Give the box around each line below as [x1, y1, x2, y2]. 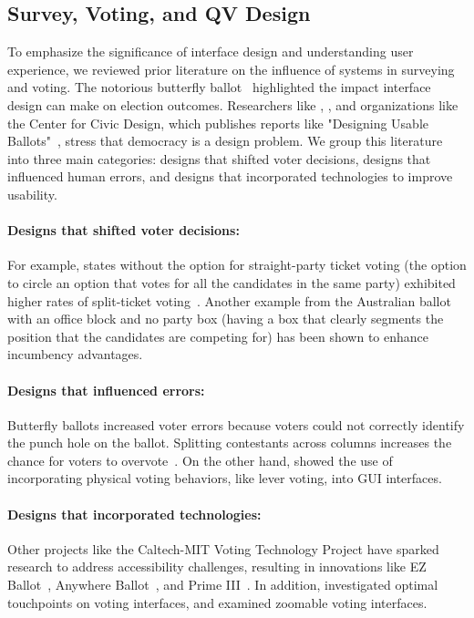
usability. [7, 184, 57, 203]
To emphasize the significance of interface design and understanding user [7, 42, 414, 61]
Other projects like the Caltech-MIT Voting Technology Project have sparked [7, 539, 439, 558]
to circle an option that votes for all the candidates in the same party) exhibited [7, 273, 456, 292]
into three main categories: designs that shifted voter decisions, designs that [7, 149, 431, 168]
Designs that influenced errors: [7, 380, 205, 399]
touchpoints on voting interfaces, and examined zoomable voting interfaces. [7, 592, 428, 612]
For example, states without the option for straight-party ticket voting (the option [7, 255, 467, 274]
